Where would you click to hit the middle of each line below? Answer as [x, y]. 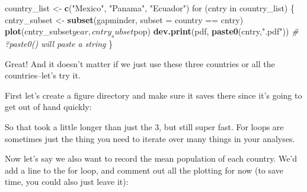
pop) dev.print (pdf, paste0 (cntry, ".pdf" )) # [216, 31]
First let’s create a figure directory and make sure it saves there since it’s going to [153, 95]
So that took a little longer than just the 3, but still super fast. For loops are [144, 126]
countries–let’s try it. [43, 75]
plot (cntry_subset [39, 31]
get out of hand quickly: [48, 107]
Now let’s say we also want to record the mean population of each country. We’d [151, 158]
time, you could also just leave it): [67, 182]
